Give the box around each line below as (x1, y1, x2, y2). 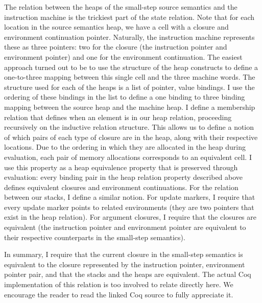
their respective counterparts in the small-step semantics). (4, 231, 185, 242)
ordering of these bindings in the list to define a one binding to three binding (4, 91, 245, 102)
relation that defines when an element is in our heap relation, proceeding (4, 111, 232, 122)
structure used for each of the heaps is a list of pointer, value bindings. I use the (4, 81, 255, 92)
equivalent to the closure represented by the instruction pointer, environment (4, 259, 245, 269)
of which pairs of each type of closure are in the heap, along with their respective (4, 131, 258, 142)
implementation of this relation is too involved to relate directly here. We (4, 279, 233, 290)
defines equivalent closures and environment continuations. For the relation (4, 181, 239, 192)
